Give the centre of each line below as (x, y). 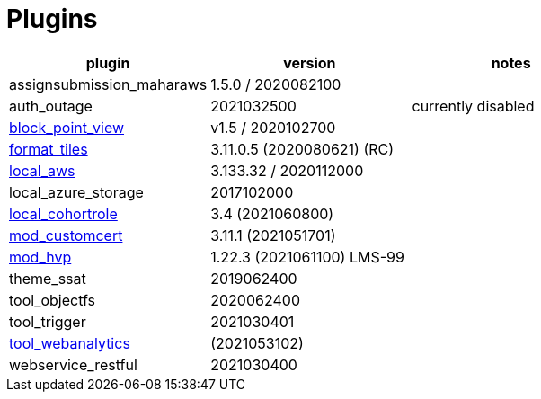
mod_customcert (66, 235)
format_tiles (49, 149)
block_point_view (67, 127)
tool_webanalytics (70, 343)
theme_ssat (48, 278)
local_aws (42, 170)
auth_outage (51, 106)
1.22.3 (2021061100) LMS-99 (307, 257)
